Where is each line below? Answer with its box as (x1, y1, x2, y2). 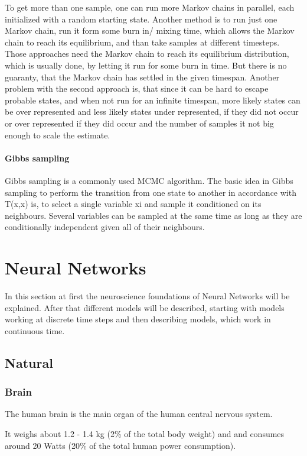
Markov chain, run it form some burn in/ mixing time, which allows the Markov (5, 24, 295, 37)
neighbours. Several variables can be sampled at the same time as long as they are (5, 209, 302, 221)
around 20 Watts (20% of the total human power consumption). (5, 439, 236, 451)
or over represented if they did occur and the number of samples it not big (5, 117, 274, 129)
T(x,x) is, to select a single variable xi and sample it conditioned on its (5, 198, 262, 210)
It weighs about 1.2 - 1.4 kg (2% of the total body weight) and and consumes (5, 427, 285, 439)
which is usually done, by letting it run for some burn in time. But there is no (5, 59, 287, 71)
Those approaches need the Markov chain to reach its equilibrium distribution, (5, 47, 289, 60)
